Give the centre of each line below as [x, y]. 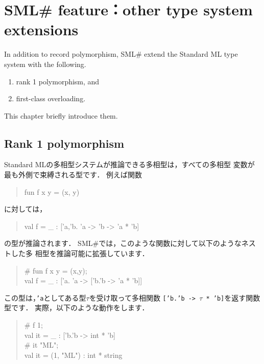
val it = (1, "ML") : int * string [73, 355]
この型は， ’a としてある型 [45, 297]
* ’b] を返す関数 [233, 297]
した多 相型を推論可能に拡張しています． [80, 253]
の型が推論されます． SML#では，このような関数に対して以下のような [123, 243]
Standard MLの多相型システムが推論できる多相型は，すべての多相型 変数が [129, 164]
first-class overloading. [51, 98]
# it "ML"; [41, 345]
